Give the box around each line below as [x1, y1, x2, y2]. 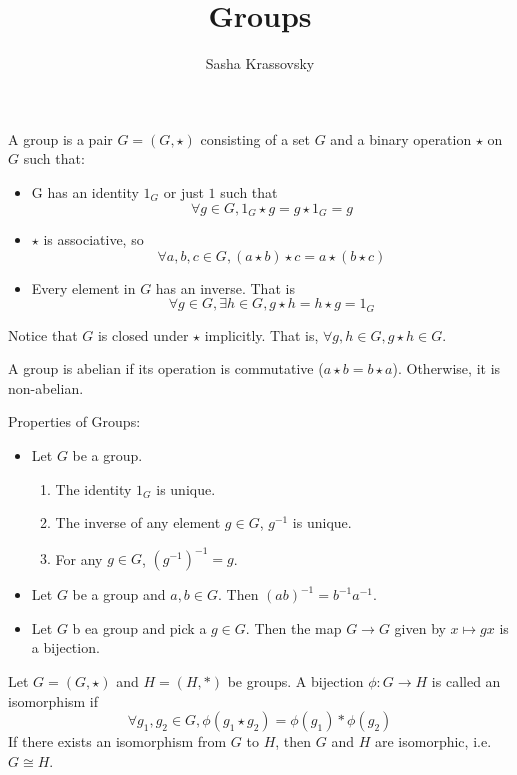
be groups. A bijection [227, 671, 364, 692]
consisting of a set [200, 128, 310, 149]
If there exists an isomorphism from [8, 731, 227, 752]
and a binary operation [330, 128, 472, 149]
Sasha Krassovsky [205, 53, 315, 74]
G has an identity [31, 181, 139, 202]
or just [163, 181, 204, 202]
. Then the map [245, 617, 342, 638]
